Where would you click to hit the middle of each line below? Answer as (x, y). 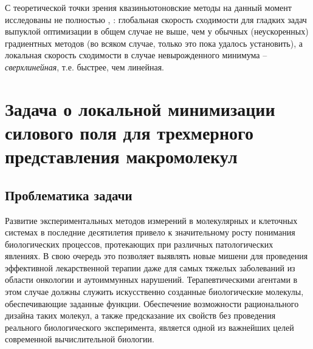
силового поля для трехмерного (129, 132)
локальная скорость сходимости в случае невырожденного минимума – (136, 55)
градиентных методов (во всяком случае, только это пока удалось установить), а (154, 43)
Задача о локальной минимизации (140, 108)
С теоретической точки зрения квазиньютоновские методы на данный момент (148, 7)
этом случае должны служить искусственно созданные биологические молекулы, (154, 292)
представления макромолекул (121, 156)
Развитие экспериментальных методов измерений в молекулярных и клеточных (151, 220)
